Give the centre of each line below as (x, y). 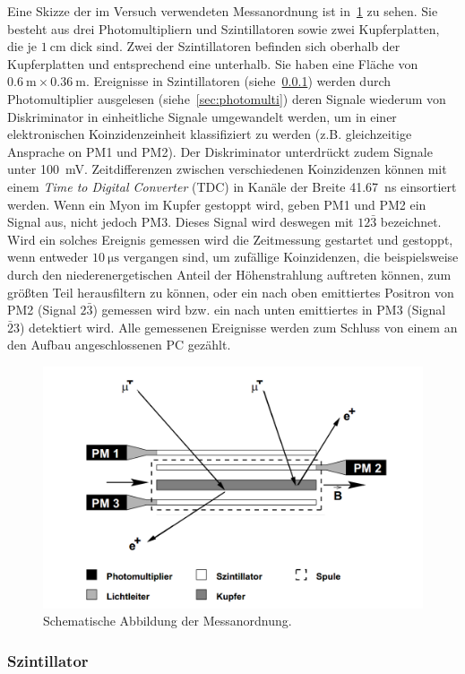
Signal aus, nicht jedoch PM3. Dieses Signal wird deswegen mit (181, 222)
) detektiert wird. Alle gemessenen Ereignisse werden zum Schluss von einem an (239, 327)
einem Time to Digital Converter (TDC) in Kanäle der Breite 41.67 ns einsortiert (232, 186)
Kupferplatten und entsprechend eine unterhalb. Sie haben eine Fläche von (213, 63)
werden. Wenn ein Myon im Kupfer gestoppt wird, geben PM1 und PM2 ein (217, 204)
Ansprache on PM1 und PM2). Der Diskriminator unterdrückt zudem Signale (220, 151)
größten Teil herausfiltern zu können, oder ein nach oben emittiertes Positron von (231, 292)
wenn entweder (48, 257)
